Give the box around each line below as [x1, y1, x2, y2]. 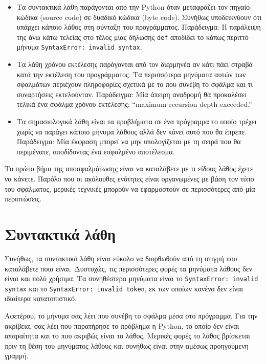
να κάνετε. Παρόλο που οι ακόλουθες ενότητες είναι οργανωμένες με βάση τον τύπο [5, 173, 254, 184]
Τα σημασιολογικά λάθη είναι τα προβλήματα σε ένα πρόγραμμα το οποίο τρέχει [16, 116, 257, 127]
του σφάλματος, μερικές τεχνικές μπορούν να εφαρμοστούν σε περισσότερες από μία [5, 183, 255, 194]
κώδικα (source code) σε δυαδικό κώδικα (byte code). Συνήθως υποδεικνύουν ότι [16, 11, 262, 22]
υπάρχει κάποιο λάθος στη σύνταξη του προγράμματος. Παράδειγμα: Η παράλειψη [16, 21, 261, 32]
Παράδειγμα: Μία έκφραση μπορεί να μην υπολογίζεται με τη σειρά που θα [16, 136, 241, 147]
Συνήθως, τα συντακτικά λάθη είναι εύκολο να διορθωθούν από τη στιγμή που [5, 253, 237, 263]
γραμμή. [5, 350, 29, 361]
